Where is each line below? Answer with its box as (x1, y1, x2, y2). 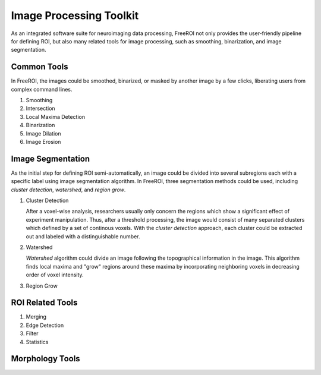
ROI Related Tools (11, 298, 78, 308)
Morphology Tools (11, 354, 80, 364)
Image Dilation (26, 130, 61, 137)
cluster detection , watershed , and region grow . (11, 186, 126, 193)
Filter (26, 330, 39, 337)
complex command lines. (11, 86, 73, 93)
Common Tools (11, 62, 68, 72)
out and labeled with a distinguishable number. (26, 232, 140, 240)
